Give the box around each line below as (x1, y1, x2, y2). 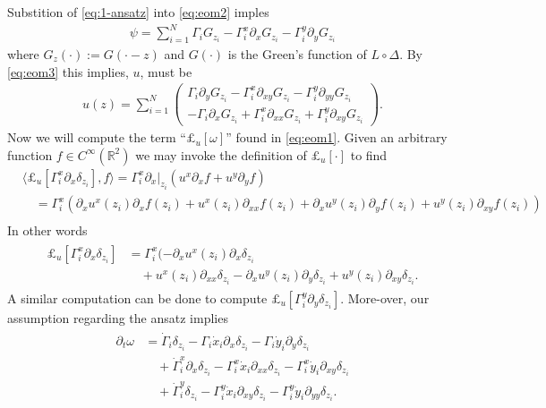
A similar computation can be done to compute (7, 288, 268, 307)
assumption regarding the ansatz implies (7, 308, 228, 327)
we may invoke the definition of (135, 145, 307, 164)
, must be (140, 62, 192, 81)
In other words (7, 221, 88, 240)
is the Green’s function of (227, 44, 367, 63)
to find (350, 145, 388, 164)
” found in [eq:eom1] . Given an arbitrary (226, 128, 448, 147)
